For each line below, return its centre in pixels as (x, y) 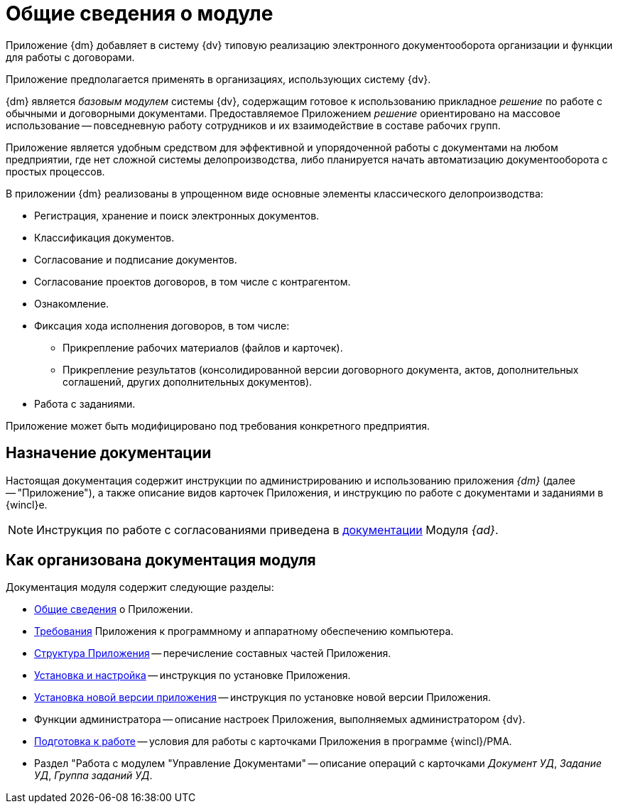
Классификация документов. (104, 237)
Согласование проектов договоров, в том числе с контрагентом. (193, 281)
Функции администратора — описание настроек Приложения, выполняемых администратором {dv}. (280, 720)
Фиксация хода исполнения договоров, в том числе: (162, 325)
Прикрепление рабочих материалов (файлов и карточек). (203, 347)
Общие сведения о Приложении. (114, 609)
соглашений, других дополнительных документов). (188, 381)
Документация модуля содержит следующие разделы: (140, 587)
